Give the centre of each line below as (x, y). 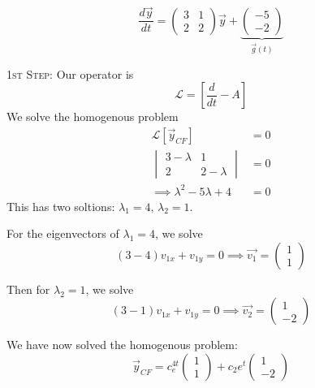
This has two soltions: (61, 206)
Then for (28, 289)
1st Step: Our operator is (70, 73)
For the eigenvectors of (63, 233)
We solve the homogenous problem (93, 116)
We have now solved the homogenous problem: (122, 345)
